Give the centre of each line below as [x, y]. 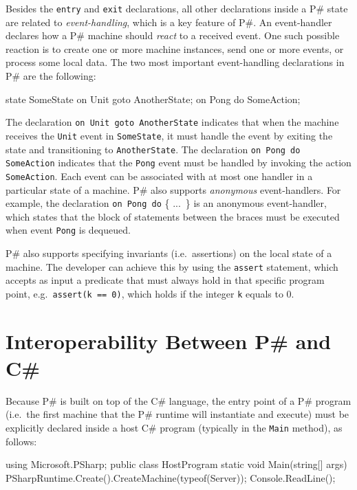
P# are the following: [51, 76]
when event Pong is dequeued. [68, 230]
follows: [21, 441]
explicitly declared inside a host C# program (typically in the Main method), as [174, 427]
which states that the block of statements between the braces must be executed [173, 216]
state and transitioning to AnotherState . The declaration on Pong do [153, 149]
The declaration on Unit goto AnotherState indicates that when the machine [172, 122]
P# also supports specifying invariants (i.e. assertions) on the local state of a [169, 253]
